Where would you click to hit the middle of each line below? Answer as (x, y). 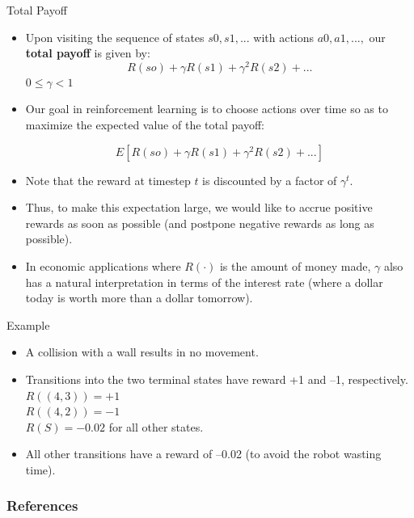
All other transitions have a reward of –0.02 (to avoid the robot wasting (203, 454)
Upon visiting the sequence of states (115, 37)
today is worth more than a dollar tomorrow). (139, 298)
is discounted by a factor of (270, 180)
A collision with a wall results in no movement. (142, 352)
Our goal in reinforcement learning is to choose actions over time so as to (207, 109)
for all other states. (156, 426)
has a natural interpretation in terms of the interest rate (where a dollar (204, 282)
